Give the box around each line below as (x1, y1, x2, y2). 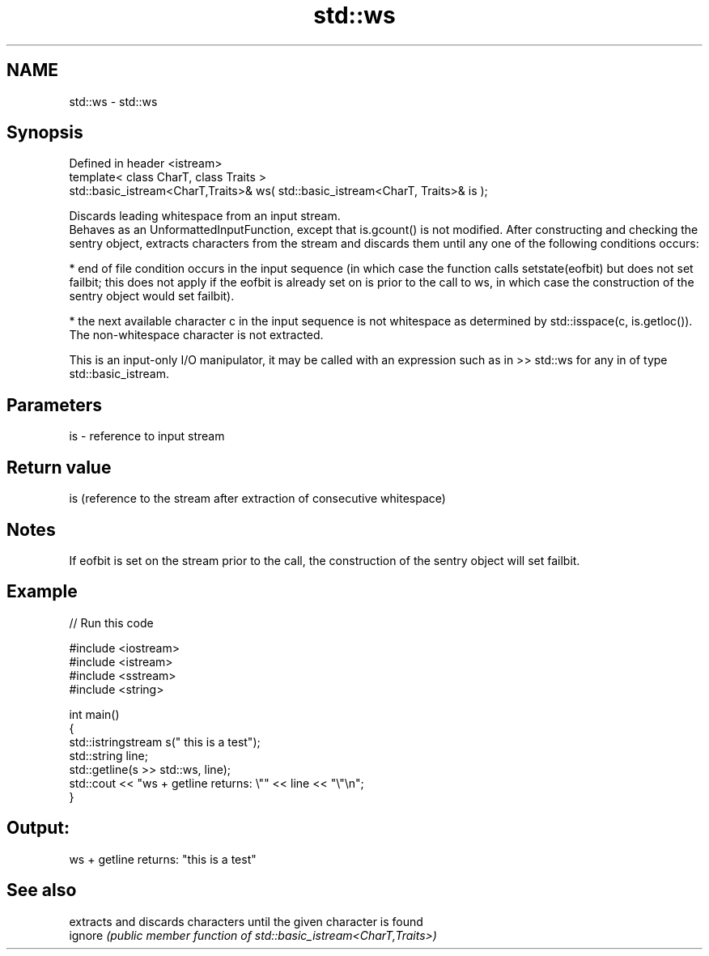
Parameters (6, 394, 102, 415)
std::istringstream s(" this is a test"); (69, 734, 261, 749)
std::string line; (69, 748, 148, 763)
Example (6, 581, 78, 602)
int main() (69, 707, 120, 721)
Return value (6, 457, 112, 478)
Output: (6, 818, 70, 839)
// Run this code (69, 615, 154, 630)
